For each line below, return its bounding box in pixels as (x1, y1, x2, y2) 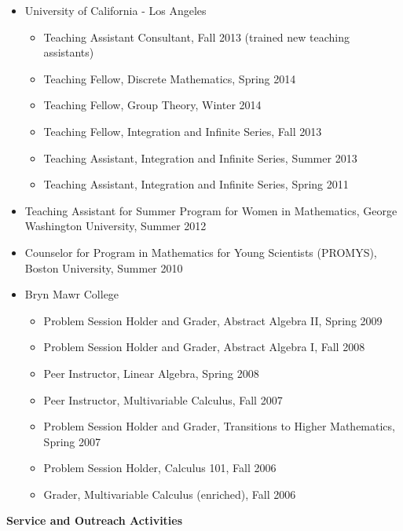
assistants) (43, 44, 94, 60)
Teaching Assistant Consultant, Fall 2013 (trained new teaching (43, 28, 350, 45)
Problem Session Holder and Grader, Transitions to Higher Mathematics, (43, 418, 395, 434)
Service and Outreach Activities (6, 512, 183, 529)
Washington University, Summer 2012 (24, 218, 207, 234)
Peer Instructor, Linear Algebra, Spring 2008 (43, 364, 259, 381)
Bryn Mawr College (24, 286, 119, 302)
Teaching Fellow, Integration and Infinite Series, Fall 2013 (43, 123, 322, 139)
